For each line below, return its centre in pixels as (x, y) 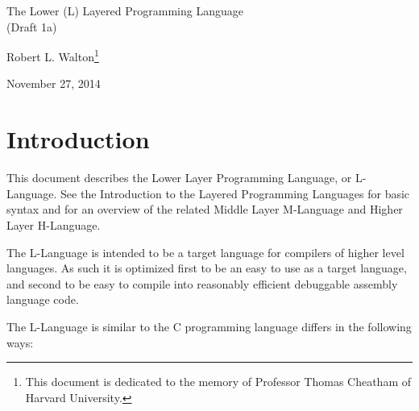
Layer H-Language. (54, 224)
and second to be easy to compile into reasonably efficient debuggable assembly (202, 283)
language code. (43, 299)
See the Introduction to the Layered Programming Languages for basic (235, 193)
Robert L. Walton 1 (53, 55)
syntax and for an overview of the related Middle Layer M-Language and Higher (205, 209)
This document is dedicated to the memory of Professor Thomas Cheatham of (218, 382)
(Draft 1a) (32, 26)
